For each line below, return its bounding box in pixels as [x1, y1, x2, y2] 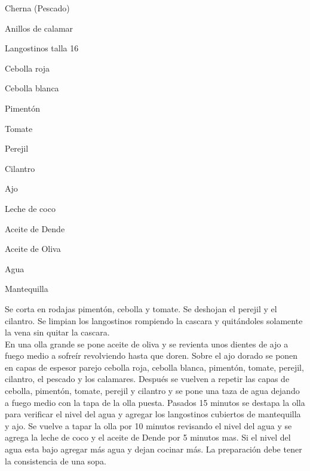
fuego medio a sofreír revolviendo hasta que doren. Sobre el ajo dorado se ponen [5, 349, 298, 362]
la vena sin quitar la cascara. [5, 326, 110, 338]
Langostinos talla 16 [5, 42, 79, 54]
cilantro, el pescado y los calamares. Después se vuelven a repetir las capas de [5, 373, 290, 385]
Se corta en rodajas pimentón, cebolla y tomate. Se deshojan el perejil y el [5, 302, 277, 315]
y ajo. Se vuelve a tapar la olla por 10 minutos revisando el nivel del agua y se [5, 419, 292, 432]
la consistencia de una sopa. [5, 454, 106, 467]
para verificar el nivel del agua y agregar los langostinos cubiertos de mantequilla [5, 408, 301, 420]
